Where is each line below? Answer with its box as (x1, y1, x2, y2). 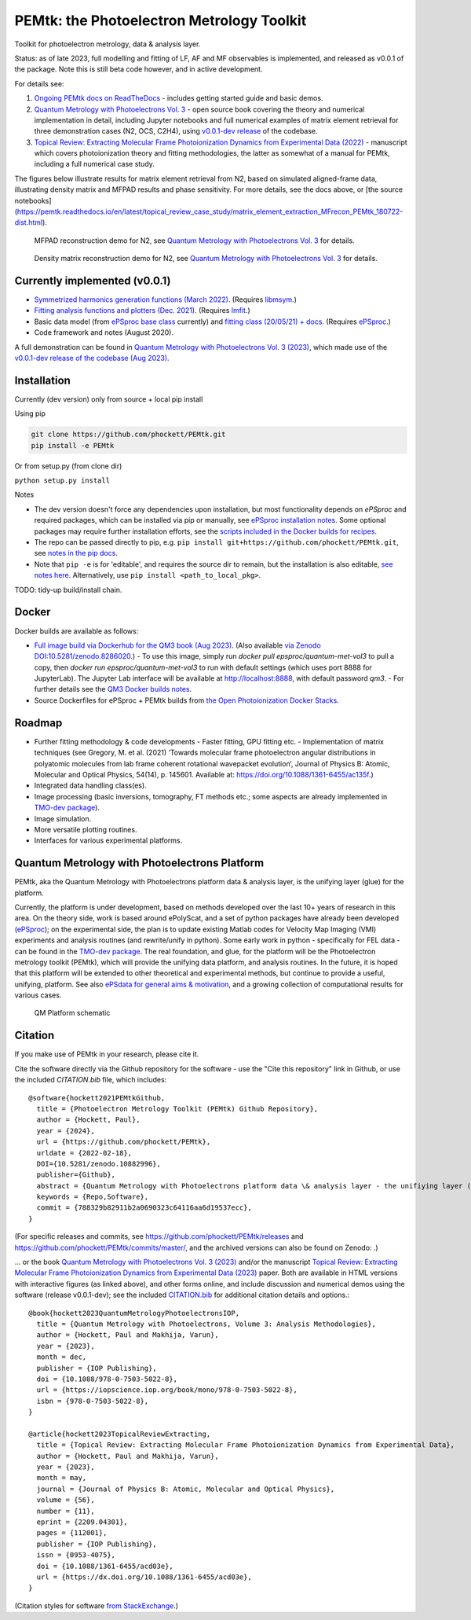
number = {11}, (36, 1506, 95, 1515)
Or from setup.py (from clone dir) (14, 461, 122, 471)
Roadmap (14, 716, 63, 729)
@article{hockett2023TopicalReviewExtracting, (28, 1429, 211, 1438)
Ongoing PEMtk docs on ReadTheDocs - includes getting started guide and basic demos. (34, 94, 323, 103)
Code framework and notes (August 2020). (34, 328, 174, 337)
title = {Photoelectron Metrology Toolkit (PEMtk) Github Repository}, (36, 1104, 319, 1113)
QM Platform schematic (34, 1008, 111, 1018)
